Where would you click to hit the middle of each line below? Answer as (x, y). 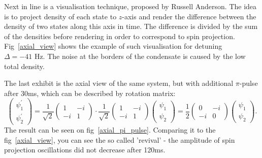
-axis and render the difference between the (189, 16)
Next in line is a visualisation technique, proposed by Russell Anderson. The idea (130, 6)
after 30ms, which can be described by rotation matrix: (90, 93)
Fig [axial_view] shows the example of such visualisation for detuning (113, 46)
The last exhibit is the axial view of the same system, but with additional (119, 83)
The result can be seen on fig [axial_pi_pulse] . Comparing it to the (110, 130)
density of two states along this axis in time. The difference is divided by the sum (131, 26)
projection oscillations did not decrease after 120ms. (85, 150)
